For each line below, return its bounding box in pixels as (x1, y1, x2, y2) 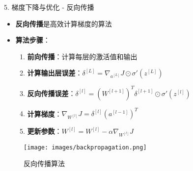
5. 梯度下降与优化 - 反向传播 (4, 2, 94, 12)
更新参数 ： (27, 126, 62, 136)
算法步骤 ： (15, 35, 50, 45)
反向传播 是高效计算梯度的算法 (15, 18, 112, 28)
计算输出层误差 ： (27, 68, 83, 78)
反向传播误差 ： (27, 88, 76, 98)
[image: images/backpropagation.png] (24, 144, 147, 151)
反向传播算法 (24, 158, 65, 168)
